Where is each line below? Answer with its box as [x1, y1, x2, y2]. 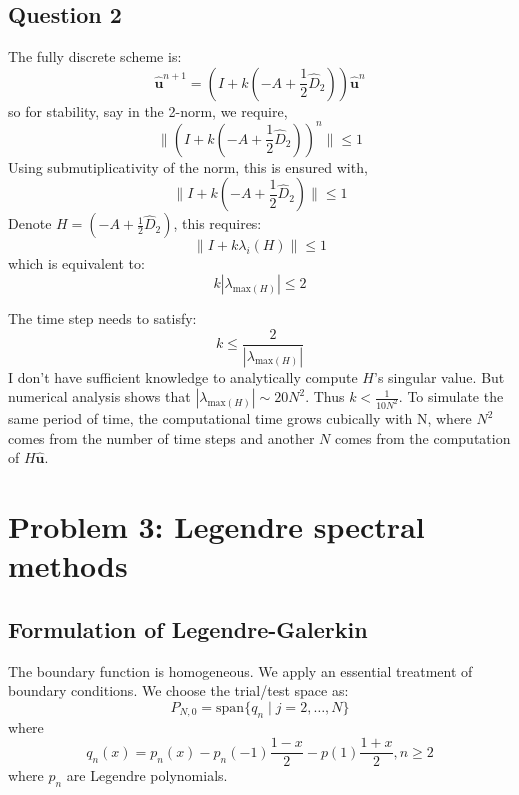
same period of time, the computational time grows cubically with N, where [8, 408, 472, 429]
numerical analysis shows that [8, 386, 191, 407]
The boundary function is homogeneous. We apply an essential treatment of [8, 660, 473, 681]
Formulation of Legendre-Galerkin [8, 613, 368, 644]
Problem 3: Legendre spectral [8, 506, 425, 547]
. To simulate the [398, 386, 504, 407]
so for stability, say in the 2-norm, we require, [8, 100, 288, 121]
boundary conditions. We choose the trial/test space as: [8, 680, 349, 701]
